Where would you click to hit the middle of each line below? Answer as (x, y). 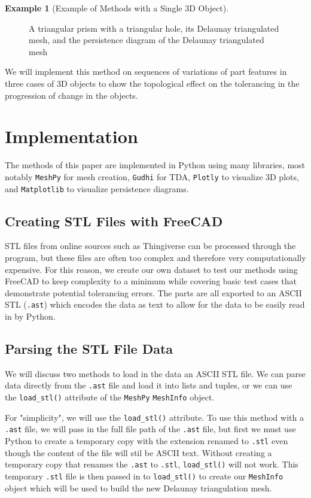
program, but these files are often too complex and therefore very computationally (155, 257)
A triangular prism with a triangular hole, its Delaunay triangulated (154, 28)
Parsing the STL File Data (89, 348)
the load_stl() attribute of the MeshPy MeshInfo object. (110, 397)
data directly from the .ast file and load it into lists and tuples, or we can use (149, 385)
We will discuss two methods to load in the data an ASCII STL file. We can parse (155, 373)
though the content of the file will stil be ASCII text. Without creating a (138, 452)
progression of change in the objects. (71, 95)
